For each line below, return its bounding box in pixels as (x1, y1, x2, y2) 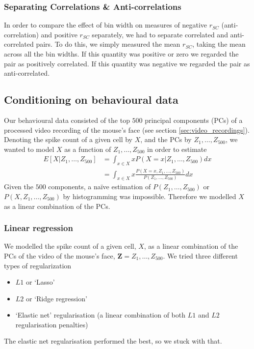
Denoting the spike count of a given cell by (4, 134, 132, 145)
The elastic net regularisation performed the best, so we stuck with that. (4, 336, 222, 346)
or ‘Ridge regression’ (26, 293, 87, 303)
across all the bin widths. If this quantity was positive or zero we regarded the (4, 49, 239, 58)
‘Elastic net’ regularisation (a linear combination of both (15, 310, 186, 320)
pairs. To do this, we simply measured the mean (36, 39, 180, 49)
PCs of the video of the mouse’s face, (4, 250, 115, 261)
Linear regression (4, 222, 73, 234)
